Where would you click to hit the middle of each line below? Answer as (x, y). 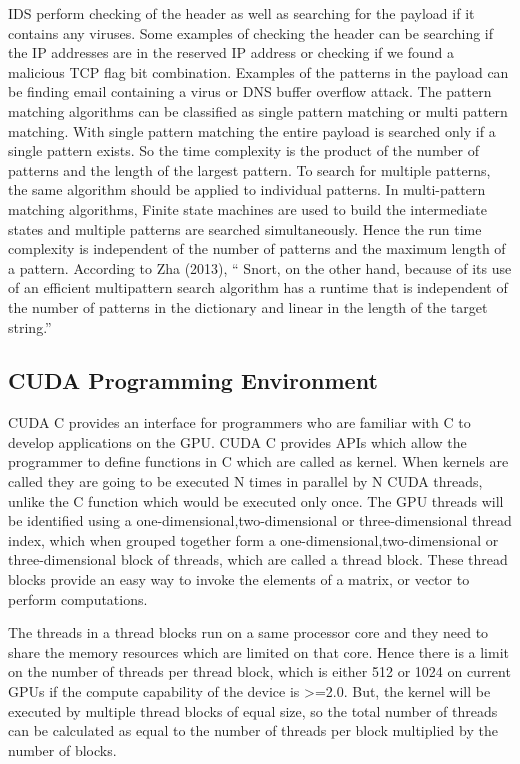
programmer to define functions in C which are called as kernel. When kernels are (258, 461)
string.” (30, 326)
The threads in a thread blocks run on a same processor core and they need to (248, 632)
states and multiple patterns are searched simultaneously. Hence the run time (245, 228)
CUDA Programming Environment (193, 380)
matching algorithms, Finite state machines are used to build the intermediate (247, 208)
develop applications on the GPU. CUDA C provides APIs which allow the (237, 441)
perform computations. (78, 598)
